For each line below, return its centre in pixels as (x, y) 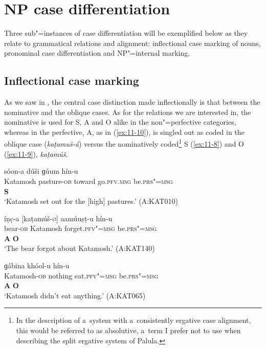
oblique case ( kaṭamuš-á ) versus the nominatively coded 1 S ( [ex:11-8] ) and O (124, 143)
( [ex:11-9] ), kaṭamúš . (36, 154)
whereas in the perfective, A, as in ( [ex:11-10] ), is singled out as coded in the (124, 132)
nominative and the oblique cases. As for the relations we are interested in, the (128, 112)
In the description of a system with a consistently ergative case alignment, (134, 320)
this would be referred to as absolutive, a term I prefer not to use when (128, 330)
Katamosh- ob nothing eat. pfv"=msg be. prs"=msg (81, 275)
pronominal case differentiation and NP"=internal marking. (97, 53)
